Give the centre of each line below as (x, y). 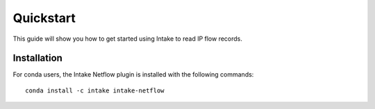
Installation (37, 58)
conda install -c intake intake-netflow (95, 90)
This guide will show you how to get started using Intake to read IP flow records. (128, 39)
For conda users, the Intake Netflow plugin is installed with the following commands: (133, 75)
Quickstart (44, 18)
